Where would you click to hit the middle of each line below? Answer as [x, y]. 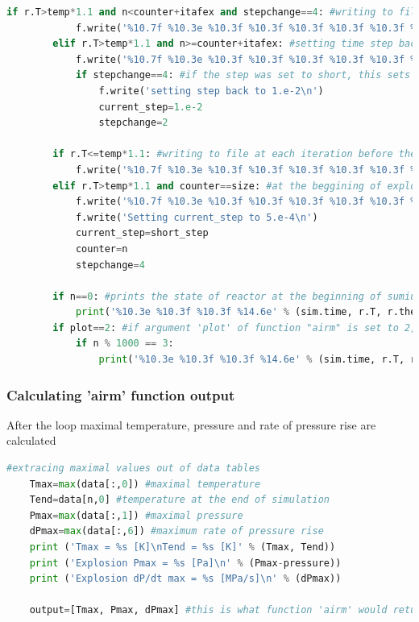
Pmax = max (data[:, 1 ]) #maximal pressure [136, 515]
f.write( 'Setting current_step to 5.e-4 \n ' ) [197, 217]
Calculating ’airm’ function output [121, 394]
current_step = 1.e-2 [151, 107]
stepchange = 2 [133, 123]
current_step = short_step [142, 233]
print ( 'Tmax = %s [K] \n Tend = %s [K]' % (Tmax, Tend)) [183, 547]
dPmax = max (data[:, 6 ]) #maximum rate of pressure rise [176, 531]
